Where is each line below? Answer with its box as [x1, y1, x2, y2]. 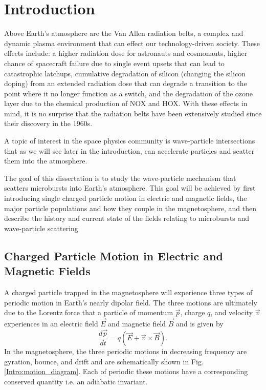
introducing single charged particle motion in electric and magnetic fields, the [4, 193, 247, 203]
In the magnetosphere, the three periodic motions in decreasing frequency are [4, 346, 247, 357]
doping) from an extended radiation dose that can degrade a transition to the [4, 78, 247, 89]
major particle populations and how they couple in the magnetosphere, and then [4, 202, 257, 213]
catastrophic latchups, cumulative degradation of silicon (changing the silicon [4, 68, 246, 78]
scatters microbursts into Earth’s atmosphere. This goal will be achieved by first [4, 182, 256, 193]
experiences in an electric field [4, 318, 98, 329]
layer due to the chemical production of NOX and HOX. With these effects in [4, 98, 248, 109]
